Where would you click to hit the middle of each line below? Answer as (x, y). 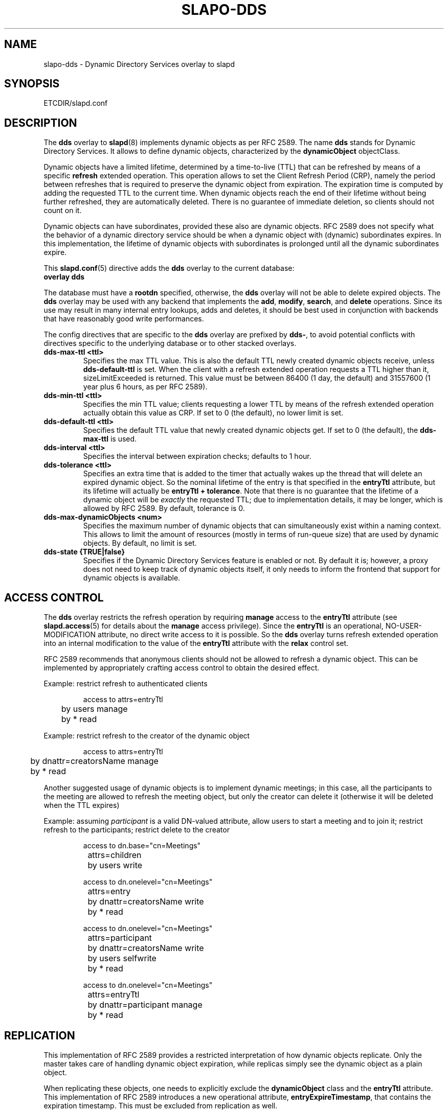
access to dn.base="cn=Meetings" (142, 846)
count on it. (63, 211)
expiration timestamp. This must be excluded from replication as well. (161, 1105)
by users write (115, 865)
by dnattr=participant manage (145, 1005)
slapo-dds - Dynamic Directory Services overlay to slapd (139, 64)
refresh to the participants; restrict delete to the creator (137, 830)
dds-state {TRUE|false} (84, 552)
